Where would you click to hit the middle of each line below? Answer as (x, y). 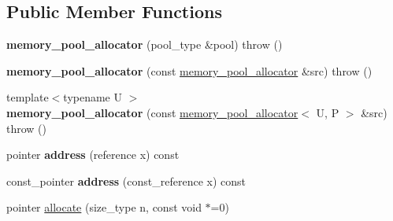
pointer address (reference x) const (93, 155)
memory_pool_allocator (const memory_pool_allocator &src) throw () (189, 70)
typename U (93, 97)
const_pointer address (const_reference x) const (126, 180)
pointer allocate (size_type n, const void (104, 207)
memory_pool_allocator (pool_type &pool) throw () (145, 44)
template (28, 97)
